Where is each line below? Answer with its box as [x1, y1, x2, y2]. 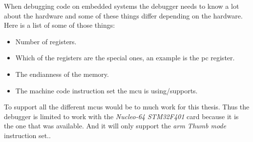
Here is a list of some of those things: [4, 20, 115, 30]
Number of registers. [15, 36, 77, 46]
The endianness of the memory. [15, 69, 109, 79]
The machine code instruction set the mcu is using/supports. [15, 85, 198, 95]
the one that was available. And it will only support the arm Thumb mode [4, 121, 226, 131]
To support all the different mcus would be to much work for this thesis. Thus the [4, 102, 250, 112]
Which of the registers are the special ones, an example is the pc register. [15, 53, 235, 63]
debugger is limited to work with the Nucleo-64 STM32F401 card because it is [4, 111, 239, 121]
